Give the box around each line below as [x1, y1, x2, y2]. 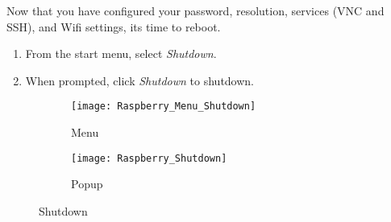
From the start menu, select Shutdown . [25, 45, 217, 62]
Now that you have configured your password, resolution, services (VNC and [6, 2, 385, 18]
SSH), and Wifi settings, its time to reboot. [6, 18, 221, 35]
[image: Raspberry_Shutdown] [71, 152, 227, 164]
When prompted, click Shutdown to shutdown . [25, 72, 255, 88]
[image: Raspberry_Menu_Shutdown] [71, 101, 256, 113]
